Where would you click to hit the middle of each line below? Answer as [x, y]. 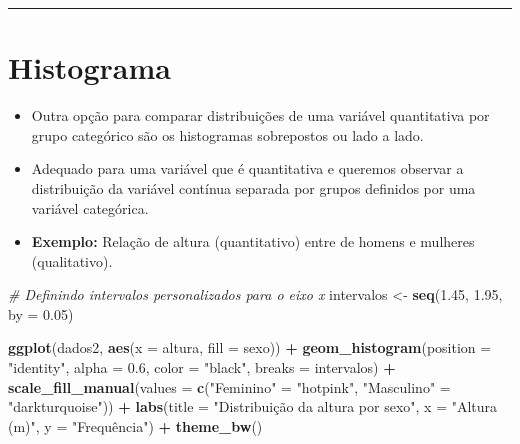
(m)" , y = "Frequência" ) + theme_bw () [135, 425]
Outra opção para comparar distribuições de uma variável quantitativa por [260, 115]
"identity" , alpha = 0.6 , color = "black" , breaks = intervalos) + [202, 367]
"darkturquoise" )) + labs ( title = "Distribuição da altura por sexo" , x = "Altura [253, 406]
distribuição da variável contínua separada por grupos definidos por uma [253, 187]
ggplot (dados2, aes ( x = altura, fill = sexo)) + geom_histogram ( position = [250, 347]
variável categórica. [90, 207]
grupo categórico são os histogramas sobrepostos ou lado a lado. [227, 134]
